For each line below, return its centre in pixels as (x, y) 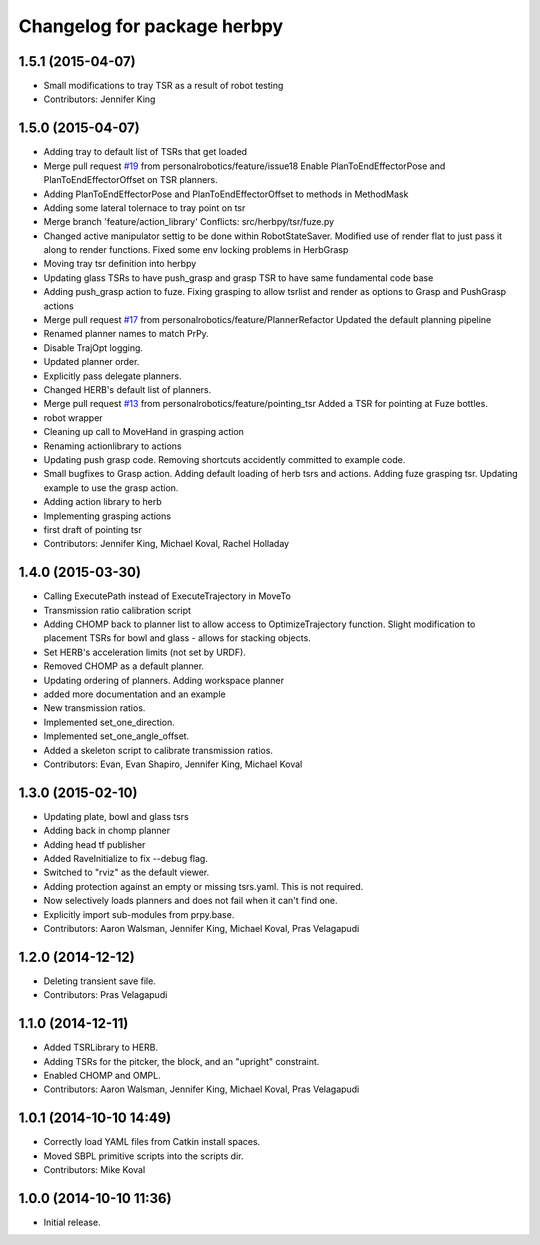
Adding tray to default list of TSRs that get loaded (145, 152)
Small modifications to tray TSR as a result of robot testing (163, 86)
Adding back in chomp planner (107, 831)
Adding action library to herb (102, 502)
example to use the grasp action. (111, 487)
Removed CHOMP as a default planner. (124, 666)
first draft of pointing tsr (92, 529)
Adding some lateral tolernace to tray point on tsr (144, 207)
